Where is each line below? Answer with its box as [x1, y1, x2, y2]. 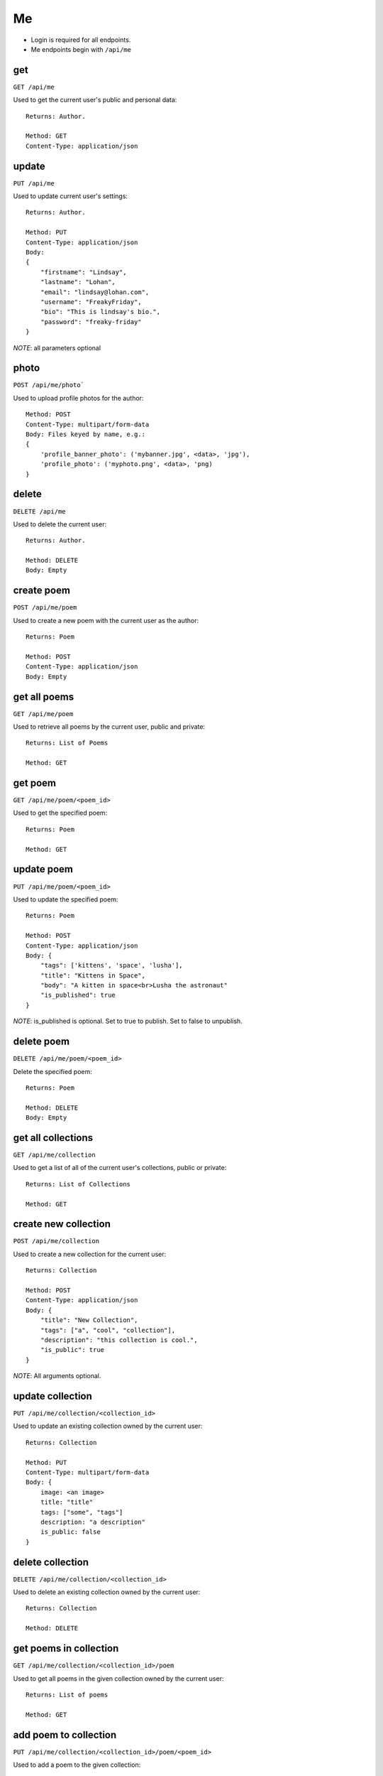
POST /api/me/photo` [13, 381, 85, 389]
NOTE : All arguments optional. [13, 1372, 101, 1380]
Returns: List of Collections [26, 1180, 131, 1188]
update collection [13, 1390, 92, 1402]
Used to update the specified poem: [13, 895, 118, 904]
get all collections [13, 1132, 94, 1144]
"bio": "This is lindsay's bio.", [40, 308, 161, 316]
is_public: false [40, 1528, 101, 1536]
